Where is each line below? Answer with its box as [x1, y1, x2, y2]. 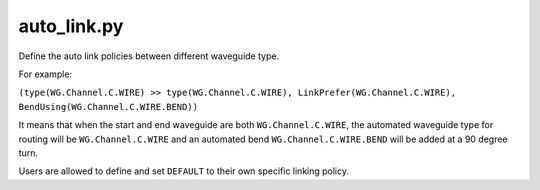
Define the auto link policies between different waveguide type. [18, 50, 280, 62]
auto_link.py [18, 15, 124, 37]
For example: [18, 68, 73, 80]
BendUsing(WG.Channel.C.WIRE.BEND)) [18, 101, 199, 112]
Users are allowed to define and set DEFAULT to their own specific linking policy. [18, 165, 350, 177]
